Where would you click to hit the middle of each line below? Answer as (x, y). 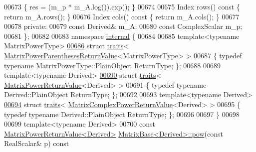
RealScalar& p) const (37, 143)
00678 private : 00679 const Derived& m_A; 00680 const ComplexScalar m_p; (123, 26)
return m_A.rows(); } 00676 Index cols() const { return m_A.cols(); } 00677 (122, 16)
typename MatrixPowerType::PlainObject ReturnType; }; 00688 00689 (112, 65)
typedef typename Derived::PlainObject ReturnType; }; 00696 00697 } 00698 (122, 114)
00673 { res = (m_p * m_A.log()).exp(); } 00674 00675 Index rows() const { (122, 6)
